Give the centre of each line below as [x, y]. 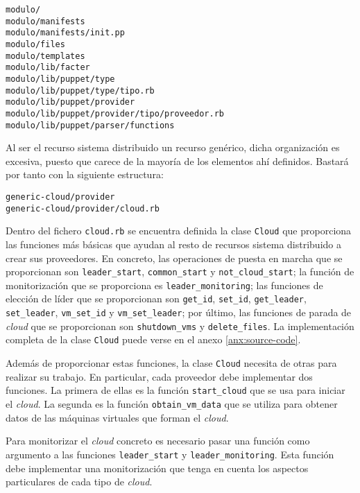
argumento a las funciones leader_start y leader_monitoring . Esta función [170, 454]
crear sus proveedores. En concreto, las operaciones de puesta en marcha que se [174, 258]
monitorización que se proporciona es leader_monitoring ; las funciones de [164, 285]
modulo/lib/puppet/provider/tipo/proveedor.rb [115, 113]
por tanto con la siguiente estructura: [85, 174]
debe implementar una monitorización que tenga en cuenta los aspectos [157, 468]
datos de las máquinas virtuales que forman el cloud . [117, 417]
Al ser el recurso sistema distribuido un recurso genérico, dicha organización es [173, 147]
